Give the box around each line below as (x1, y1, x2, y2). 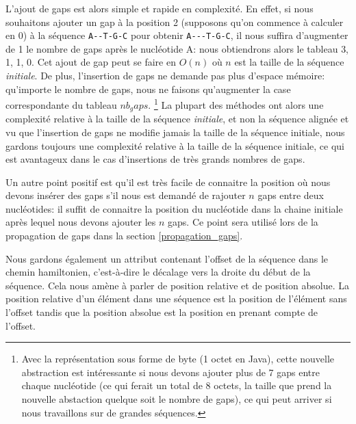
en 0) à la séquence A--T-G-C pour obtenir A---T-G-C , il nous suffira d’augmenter (5, 28, 348, 42)
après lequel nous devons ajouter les (5, 215, 156, 229)
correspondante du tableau (5, 97, 117, 111)
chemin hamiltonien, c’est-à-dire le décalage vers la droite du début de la (5, 265, 311, 279)
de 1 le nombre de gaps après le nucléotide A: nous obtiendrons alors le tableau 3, (5, 41, 349, 55)
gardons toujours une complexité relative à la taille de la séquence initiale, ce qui (5, 138, 344, 153)
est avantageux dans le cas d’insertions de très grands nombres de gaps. (5, 152, 305, 166)
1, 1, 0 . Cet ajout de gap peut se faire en (5, 55, 176, 69)
